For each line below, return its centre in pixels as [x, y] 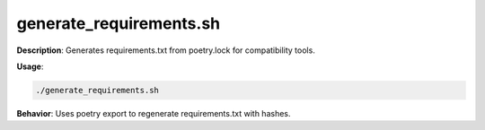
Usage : [30, 66]
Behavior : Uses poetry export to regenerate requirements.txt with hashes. [154, 113]
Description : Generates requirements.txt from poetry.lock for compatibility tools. [166, 50]
